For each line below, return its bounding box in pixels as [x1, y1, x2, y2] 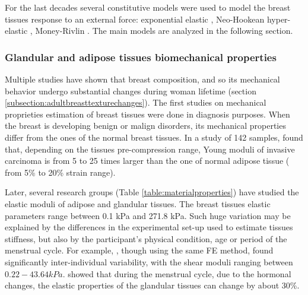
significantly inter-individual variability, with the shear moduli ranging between [5, 255, 293, 268]
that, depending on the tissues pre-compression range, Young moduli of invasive [5, 142, 295, 155]
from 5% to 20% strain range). [5, 166, 116, 178]
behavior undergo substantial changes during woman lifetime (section [5, 84, 256, 97]
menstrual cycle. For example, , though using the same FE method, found [5, 244, 274, 256]
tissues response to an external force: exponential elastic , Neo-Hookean [5, 12, 265, 25]
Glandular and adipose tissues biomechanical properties [5, 49, 277, 64]
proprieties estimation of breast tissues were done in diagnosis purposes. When [5, 107, 290, 120]
